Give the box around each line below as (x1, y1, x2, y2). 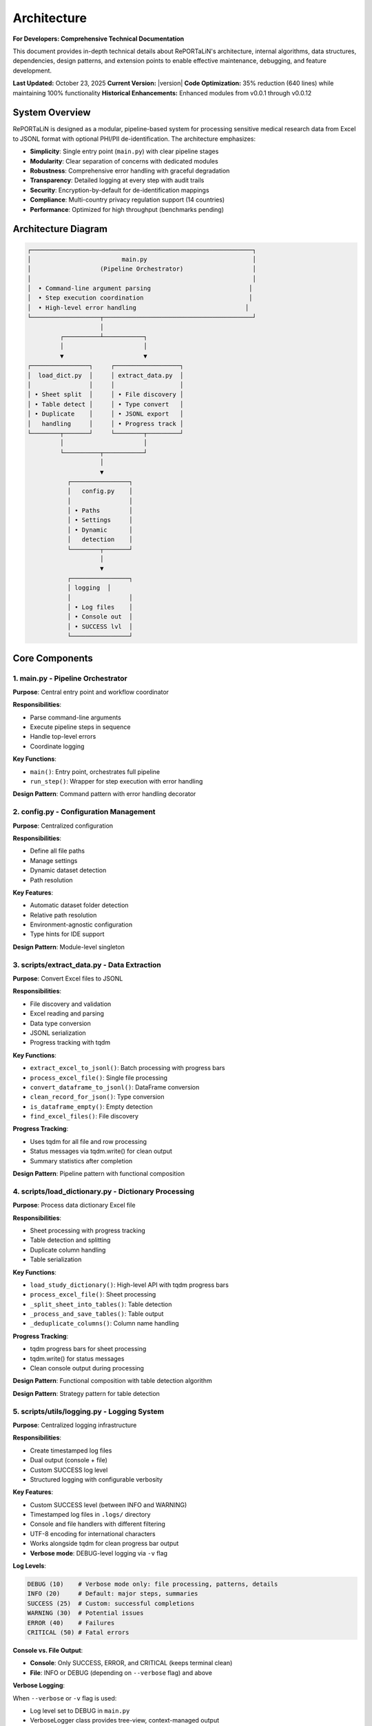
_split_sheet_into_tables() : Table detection (30, 1300, 172, 1308)
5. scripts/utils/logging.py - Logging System (12, 1406, 165, 1416)
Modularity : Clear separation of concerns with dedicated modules (30, 157, 218, 165)
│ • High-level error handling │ (27, 304, 249, 311)
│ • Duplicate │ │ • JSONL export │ (27, 410, 184, 418)
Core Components (12, 652, 93, 664)
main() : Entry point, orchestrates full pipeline (30, 767, 161, 776)
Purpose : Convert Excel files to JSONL (12, 974, 123, 982)
